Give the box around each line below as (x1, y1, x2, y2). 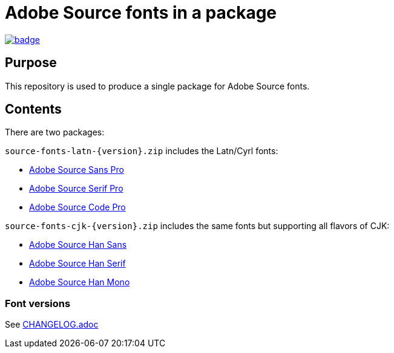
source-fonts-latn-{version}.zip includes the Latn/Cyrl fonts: (5, 146, 278, 157)
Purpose (5, 55, 57, 71)
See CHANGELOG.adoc (5, 319, 99, 330)
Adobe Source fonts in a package (5, 2, 277, 23)
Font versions (5, 297, 71, 309)
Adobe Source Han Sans (29, 239, 127, 250)
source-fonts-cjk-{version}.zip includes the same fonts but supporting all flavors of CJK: (5, 221, 390, 232)
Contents (5, 102, 62, 117)
